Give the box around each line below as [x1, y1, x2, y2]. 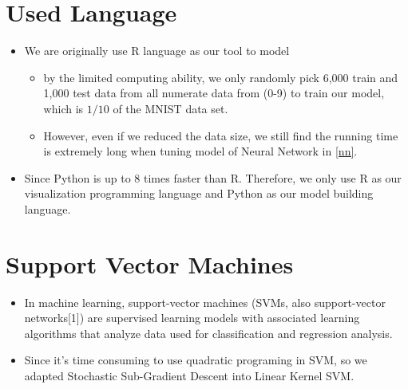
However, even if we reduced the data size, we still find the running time [43, 127, 398, 143]
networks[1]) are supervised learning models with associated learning [24, 309, 360, 326]
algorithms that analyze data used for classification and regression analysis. [24, 324, 393, 341]
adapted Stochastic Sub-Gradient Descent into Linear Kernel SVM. [24, 367, 355, 383]
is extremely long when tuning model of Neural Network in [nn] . [43, 143, 358, 159]
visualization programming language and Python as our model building [24, 185, 374, 202]
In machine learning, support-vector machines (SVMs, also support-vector [24, 293, 386, 310]
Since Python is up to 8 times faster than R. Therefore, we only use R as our [24, 169, 402, 186]
